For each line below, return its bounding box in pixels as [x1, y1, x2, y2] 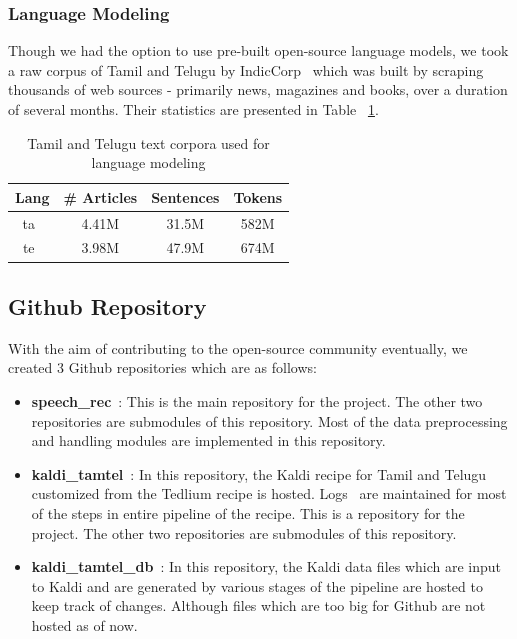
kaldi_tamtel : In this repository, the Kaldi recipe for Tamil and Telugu [31, 463, 487, 484]
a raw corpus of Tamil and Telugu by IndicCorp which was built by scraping [8, 59, 484, 80]
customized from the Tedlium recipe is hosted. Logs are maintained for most [31, 483, 507, 504]
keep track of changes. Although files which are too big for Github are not [31, 595, 486, 616]
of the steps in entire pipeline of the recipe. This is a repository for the [31, 502, 465, 523]
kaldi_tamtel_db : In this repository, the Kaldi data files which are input [31, 556, 502, 577]
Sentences [151, 186, 220, 207]
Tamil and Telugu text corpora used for [27, 132, 270, 153]
